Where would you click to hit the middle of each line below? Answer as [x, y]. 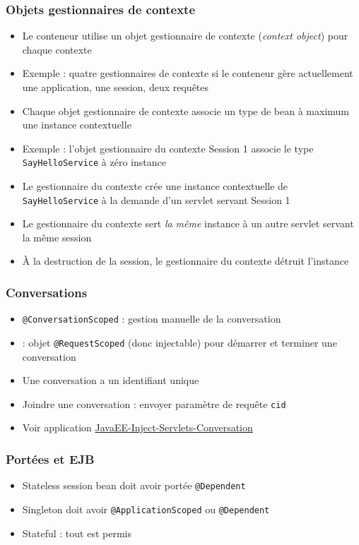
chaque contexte [57, 49]
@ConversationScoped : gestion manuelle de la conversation [152, 319]
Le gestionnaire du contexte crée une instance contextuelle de [155, 186]
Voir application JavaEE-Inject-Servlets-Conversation [137, 427]
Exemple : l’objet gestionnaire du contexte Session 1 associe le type [168, 148]
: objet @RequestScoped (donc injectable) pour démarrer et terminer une [179, 342]
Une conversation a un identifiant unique [111, 380]
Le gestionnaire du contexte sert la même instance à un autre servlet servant [188, 223]
